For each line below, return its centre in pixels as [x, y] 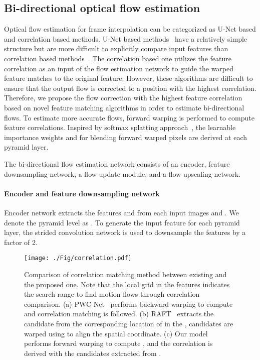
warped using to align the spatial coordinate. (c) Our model [116, 333]
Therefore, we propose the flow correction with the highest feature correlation [123, 98]
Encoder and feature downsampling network [82, 193]
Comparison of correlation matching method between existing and [125, 274]
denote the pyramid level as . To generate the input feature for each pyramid [122, 222]
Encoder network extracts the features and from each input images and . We [121, 212]
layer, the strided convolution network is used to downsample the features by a [125, 232]
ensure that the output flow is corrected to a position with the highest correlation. [130, 88]
